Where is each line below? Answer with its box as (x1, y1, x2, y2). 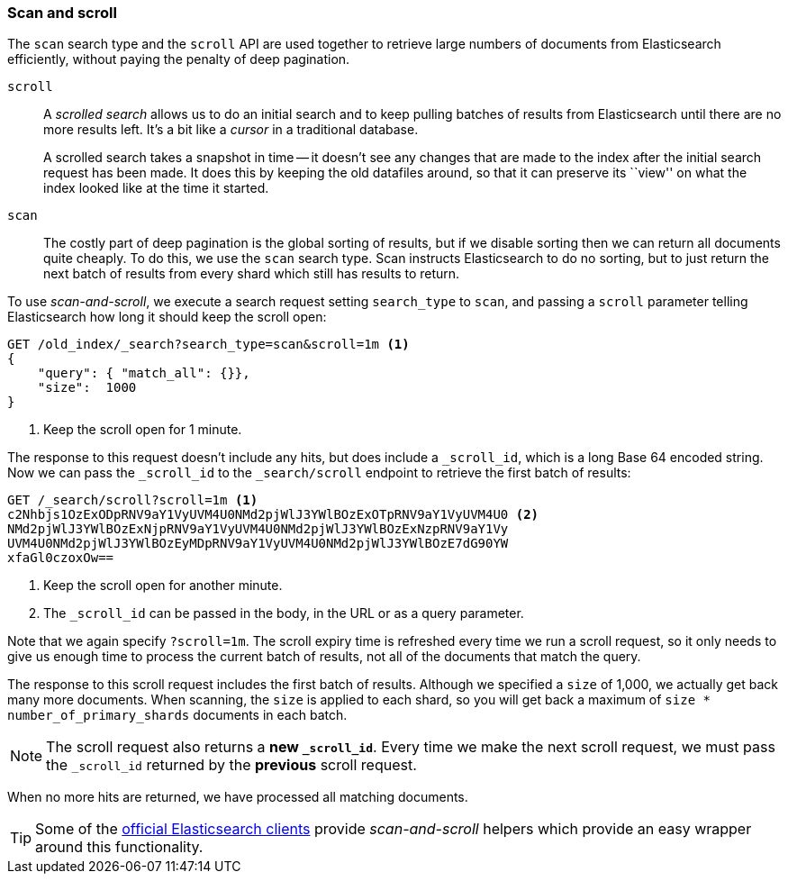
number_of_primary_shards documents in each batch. (7, 707, 348, 723)
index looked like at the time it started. (43, 180, 269, 196)
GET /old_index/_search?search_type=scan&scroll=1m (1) (7, 337, 410, 352)
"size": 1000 (37, 380, 137, 395)
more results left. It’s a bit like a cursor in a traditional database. (43, 122, 419, 138)
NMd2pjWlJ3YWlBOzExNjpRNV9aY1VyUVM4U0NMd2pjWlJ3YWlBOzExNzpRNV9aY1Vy (7, 522, 509, 537)
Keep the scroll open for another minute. (43, 577, 283, 594)
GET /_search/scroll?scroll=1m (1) (7, 493, 258, 508)
